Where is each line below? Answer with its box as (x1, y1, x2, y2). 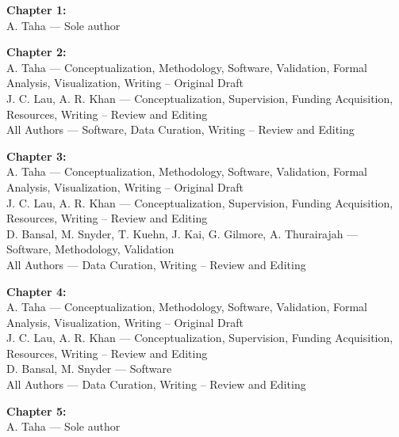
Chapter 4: (6, 283, 67, 299)
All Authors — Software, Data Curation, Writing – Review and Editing (6, 121, 355, 138)
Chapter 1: (6, 2, 67, 17)
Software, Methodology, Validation (6, 241, 175, 257)
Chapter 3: (6, 147, 67, 164)
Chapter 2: (6, 44, 67, 60)
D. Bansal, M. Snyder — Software (6, 360, 172, 377)
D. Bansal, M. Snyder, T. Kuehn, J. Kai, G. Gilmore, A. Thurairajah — (6, 225, 359, 241)
